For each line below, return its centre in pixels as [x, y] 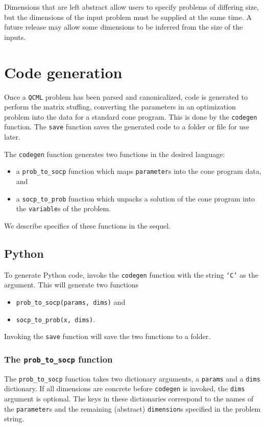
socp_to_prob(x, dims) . [56, 319]
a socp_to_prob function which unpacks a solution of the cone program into [136, 198]
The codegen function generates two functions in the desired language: [115, 154]
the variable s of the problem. [64, 208]
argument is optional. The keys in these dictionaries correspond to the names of [129, 398]
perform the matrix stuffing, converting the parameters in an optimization [120, 107]
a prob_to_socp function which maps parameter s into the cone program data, [139, 171]
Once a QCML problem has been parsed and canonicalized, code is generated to [126, 96]
